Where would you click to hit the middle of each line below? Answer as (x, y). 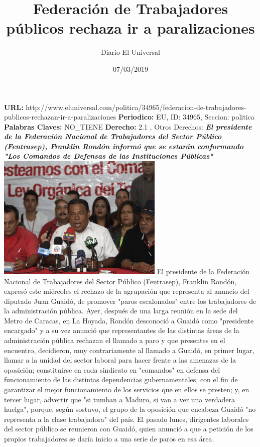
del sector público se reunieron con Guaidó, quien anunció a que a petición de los (129, 429)
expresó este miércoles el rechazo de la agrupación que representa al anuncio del (127, 291)
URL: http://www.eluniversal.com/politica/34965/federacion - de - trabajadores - (125, 107)
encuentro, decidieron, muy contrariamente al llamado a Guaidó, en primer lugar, (129, 350)
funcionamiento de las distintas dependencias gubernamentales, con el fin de (121, 379)
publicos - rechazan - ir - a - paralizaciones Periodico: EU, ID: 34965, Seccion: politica (129, 117)
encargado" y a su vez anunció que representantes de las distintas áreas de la (122, 330)
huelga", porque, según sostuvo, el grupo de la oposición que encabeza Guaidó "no (130, 409)
